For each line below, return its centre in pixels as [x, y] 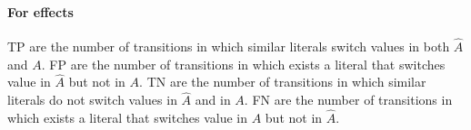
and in [213, 100]
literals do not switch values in [92, 100]
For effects [40, 11]
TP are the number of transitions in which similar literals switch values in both [229, 46]
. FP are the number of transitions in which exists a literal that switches [243, 64]
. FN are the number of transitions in [348, 100]
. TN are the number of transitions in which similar [283, 82]
